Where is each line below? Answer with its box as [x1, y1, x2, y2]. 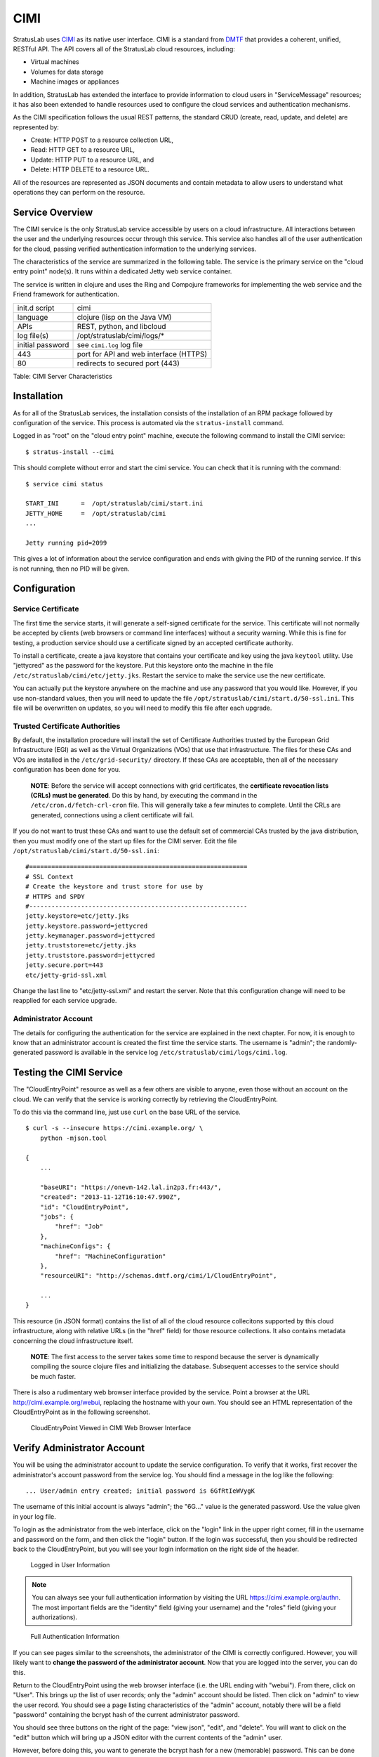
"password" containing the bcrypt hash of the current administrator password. [13, 1711, 240, 1719]
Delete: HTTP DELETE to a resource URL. [30, 165, 150, 174]
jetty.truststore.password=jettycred [25, 951, 156, 959]
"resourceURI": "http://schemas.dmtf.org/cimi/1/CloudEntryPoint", [39, 1272, 277, 1280]
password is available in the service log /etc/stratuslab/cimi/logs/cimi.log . [44, 1048, 288, 1057]
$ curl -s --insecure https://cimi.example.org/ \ [25, 1124, 204, 1132]
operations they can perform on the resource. [13, 188, 145, 197]
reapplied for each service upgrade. [13, 997, 117, 1005]
